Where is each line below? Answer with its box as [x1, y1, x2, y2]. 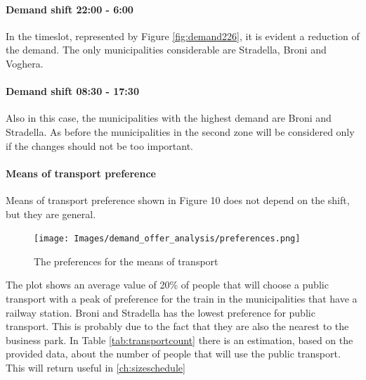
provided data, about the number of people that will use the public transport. [6, 346, 341, 361]
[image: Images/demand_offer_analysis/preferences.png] [34, 234, 301, 244]
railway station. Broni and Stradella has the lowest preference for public [6, 305, 315, 319]
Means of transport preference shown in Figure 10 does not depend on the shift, [6, 192, 350, 207]
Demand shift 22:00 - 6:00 [6, 1, 133, 16]
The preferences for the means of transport [34, 253, 218, 268]
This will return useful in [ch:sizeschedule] [6, 360, 185, 374]
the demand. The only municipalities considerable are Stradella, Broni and [6, 42, 327, 57]
